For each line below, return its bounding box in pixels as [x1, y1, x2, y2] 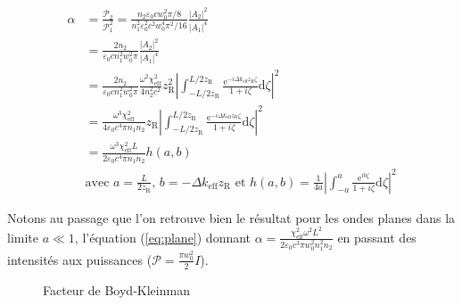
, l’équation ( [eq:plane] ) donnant [74, 227, 252, 246]
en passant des [337, 227, 417, 246]
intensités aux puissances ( [7, 250, 153, 268]
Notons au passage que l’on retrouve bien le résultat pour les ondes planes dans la [7, 208, 456, 227]
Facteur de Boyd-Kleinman [43, 280, 190, 299]
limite [7, 227, 38, 246]
